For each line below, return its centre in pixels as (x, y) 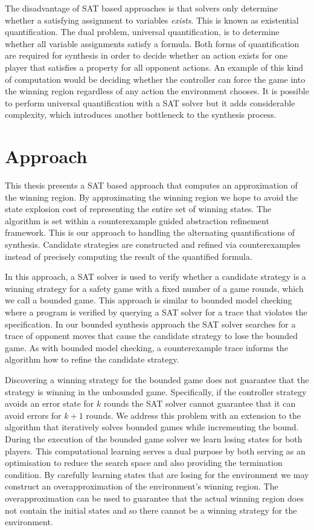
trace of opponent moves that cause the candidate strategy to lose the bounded (151, 336)
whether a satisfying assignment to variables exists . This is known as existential (152, 20)
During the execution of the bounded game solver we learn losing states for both (154, 438)
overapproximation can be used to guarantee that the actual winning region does (154, 498)
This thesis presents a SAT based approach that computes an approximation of (151, 185)
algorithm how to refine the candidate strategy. (92, 359)
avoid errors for (33, 415)
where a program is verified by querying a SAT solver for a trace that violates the (156, 312)
